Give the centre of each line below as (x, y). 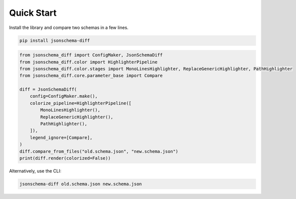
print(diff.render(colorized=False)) (65, 158)
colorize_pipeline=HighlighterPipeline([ (81, 103)
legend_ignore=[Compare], (61, 137)
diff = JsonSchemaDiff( (48, 89)
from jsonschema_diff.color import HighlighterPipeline (89, 62)
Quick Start (33, 13)
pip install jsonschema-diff (55, 40)
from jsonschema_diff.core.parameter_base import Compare (91, 76)
